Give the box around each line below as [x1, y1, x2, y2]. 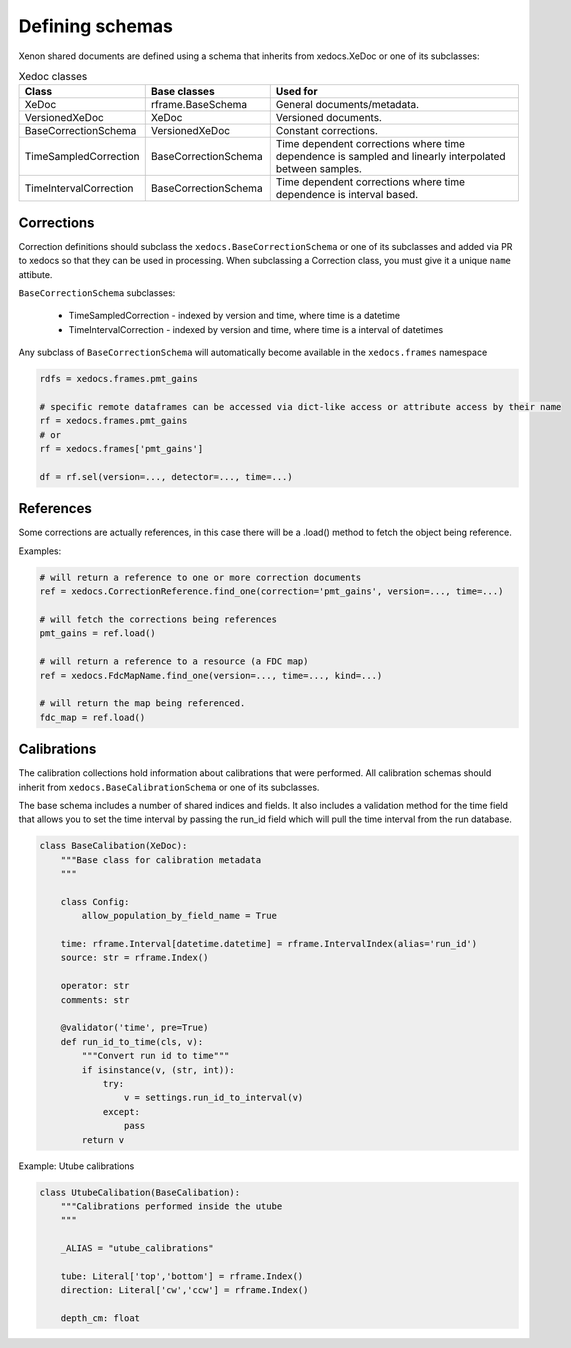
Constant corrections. [275, 124, 379, 138]
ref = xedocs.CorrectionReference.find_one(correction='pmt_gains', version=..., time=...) [39, 586, 504, 597]
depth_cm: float [60, 1313, 140, 1324]
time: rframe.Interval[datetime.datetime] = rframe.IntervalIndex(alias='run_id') [60, 938, 478, 950]
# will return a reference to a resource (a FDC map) [39, 656, 309, 667]
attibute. [18, 268, 53, 280]
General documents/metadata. [275, 98, 420, 112]
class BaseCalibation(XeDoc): [39, 840, 188, 852]
